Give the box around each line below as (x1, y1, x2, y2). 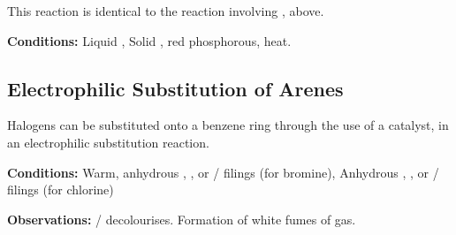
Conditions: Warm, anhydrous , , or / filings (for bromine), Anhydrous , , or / (7, 163, 439, 181)
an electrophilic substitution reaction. (7, 133, 209, 151)
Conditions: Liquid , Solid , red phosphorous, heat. (7, 31, 292, 49)
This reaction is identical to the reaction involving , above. (7, 2, 324, 19)
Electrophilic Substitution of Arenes (7, 74, 344, 102)
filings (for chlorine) (7, 180, 114, 199)
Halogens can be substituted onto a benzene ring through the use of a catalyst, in (7, 116, 449, 134)
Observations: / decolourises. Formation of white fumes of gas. (7, 209, 356, 228)
